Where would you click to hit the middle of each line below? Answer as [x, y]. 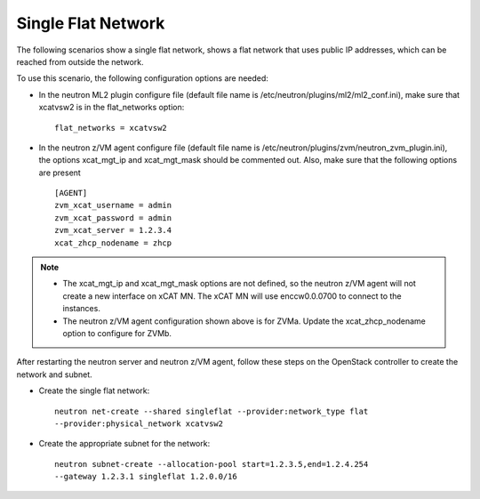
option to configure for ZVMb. [117, 333]
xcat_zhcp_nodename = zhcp [113, 243]
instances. [82, 309]
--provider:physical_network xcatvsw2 [139, 423]
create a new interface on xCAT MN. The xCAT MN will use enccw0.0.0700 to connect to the [232, 296]
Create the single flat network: [94, 390]
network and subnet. [54, 374]
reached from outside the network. [80, 61]
